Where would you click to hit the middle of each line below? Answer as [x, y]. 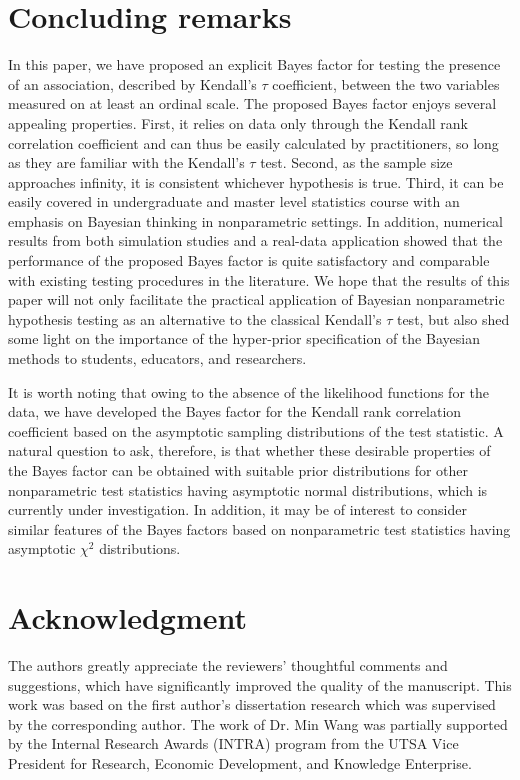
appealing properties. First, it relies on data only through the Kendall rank [238, 122]
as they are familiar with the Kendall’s [126, 162]
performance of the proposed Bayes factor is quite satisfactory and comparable [249, 260]
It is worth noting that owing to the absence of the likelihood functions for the [248, 391]
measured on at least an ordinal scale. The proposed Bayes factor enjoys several [252, 103]
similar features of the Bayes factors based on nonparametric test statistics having [259, 528]
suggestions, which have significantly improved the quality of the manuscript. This [260, 684]
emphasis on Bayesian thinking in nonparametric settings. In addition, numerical [256, 220]
